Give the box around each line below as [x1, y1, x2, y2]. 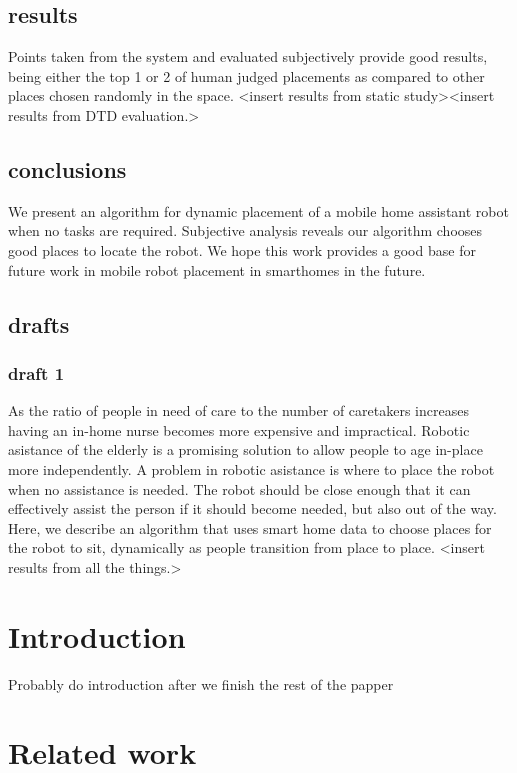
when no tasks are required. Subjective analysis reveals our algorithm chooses [8, 220, 483, 241]
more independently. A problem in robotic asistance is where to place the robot [8, 458, 495, 479]
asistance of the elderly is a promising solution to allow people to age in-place [8, 439, 483, 460]
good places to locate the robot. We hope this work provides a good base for [8, 239, 476, 260]
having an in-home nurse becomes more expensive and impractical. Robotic [8, 419, 470, 440]
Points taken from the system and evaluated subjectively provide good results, [8, 46, 488, 67]
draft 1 [8, 360, 65, 385]
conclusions [8, 153, 127, 184]
